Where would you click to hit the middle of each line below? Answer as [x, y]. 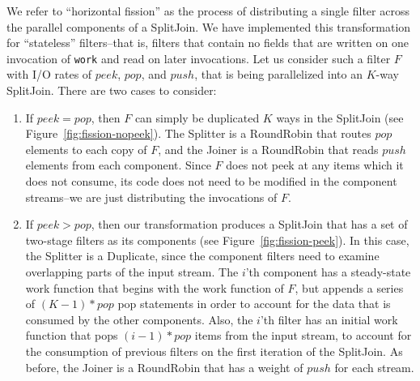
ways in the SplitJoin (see [340, 117]
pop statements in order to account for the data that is [254, 304]
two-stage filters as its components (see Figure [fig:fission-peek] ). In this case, [217, 240]
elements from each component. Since [118, 165]
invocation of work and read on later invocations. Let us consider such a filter [199, 58]
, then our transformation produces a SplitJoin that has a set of [249, 224]
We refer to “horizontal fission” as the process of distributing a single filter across [208, 11]
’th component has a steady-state [328, 271]
